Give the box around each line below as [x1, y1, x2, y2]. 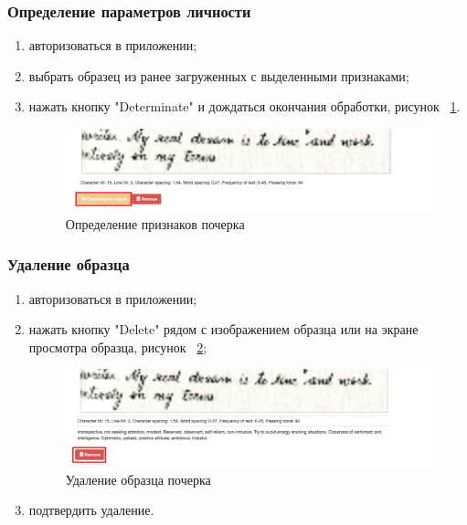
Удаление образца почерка [65, 469, 211, 488]
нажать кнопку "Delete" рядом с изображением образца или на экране [28, 320, 419, 339]
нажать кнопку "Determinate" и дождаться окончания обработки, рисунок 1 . [28, 97, 461, 116]
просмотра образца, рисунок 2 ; [28, 337, 207, 356]
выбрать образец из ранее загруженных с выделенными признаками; [28, 66, 409, 85]
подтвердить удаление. [28, 500, 154, 520]
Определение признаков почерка [65, 214, 245, 233]
